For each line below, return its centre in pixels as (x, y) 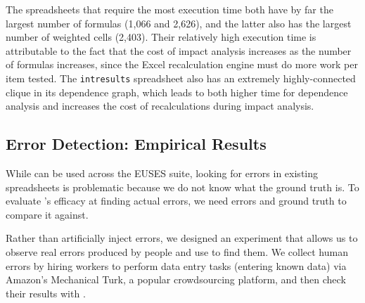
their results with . (46, 293)
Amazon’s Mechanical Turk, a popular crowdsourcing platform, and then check (176, 279)
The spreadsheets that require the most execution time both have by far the (169, 9)
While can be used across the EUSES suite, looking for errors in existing (162, 173)
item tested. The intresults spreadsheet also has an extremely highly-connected (181, 78)
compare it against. (47, 214)
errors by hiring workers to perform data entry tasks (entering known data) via (176, 265)
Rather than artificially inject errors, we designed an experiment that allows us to (182, 238)
